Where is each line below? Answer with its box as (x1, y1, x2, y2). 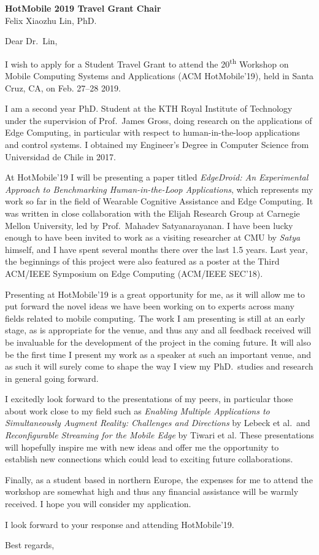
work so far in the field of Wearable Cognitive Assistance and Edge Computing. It (5, 195, 313, 208)
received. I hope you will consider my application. (5, 497, 191, 510)
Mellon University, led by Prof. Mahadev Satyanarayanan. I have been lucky (5, 219, 293, 231)
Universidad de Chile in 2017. (5, 150, 116, 163)
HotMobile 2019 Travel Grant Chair (5, 2, 161, 14)
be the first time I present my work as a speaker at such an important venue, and (5, 347, 312, 360)
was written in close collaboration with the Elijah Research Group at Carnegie (5, 206, 300, 219)
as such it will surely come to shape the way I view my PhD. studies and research (5, 360, 313, 373)
